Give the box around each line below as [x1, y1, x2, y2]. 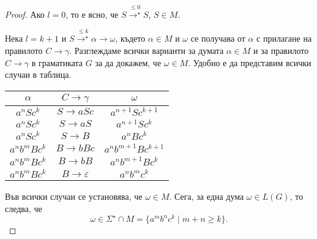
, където [115, 32, 146, 45]
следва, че [5, 202, 42, 214]
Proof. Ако [5, 7, 45, 20]
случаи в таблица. [5, 68, 72, 81]
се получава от [190, 32, 245, 45]
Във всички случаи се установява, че [5, 189, 143, 202]
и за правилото [253, 44, 309, 56]
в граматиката [31, 56, 83, 69]
